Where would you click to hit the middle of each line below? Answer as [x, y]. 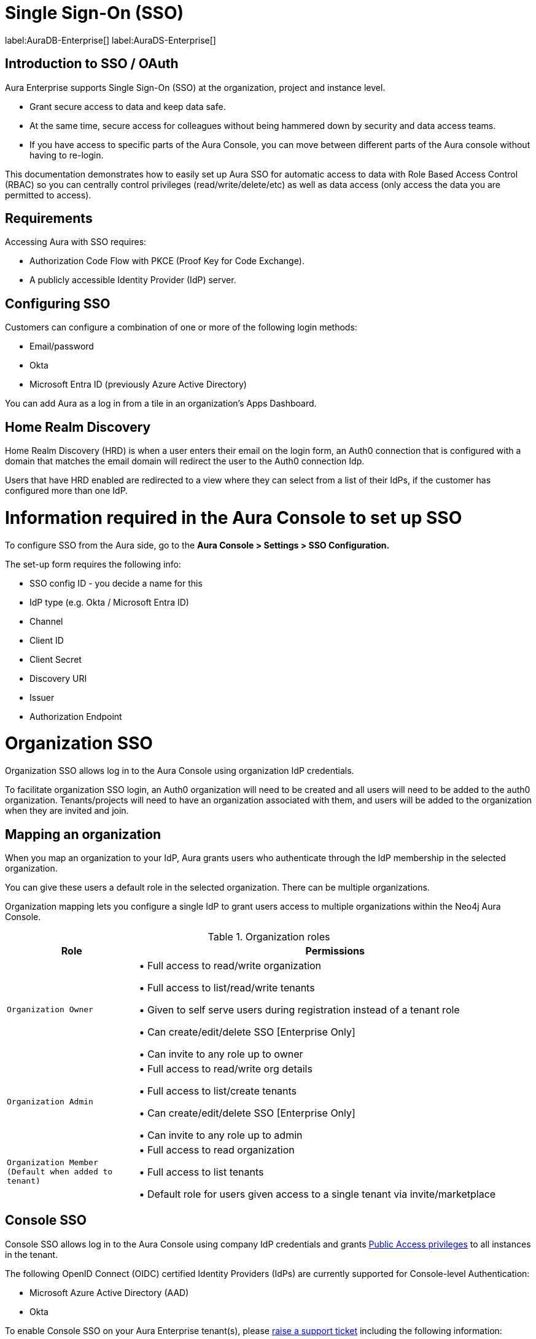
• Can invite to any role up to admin [221, 1135]
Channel [46, 621]
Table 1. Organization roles [269, 936]
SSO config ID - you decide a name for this [116, 583]
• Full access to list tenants [201, 1172]
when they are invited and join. [67, 811]
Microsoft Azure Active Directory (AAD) [109, 1292]
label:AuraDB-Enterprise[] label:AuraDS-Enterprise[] [111, 40]
